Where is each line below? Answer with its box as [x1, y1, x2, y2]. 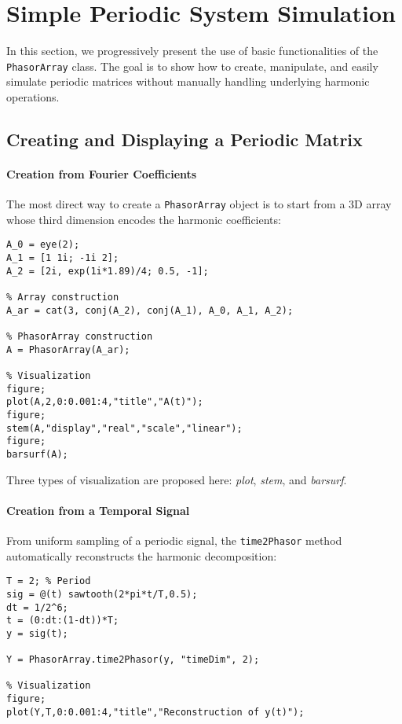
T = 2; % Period [6, 575, 91, 587]
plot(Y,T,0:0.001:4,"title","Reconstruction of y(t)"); [6, 706, 305, 718]
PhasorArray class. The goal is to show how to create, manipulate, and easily [6, 57, 378, 74]
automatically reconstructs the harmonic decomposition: [6, 547, 277, 564]
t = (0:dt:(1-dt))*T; [6, 615, 119, 627]
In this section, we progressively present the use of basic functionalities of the [6, 42, 378, 59]
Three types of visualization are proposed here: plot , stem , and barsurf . [6, 471, 347, 487]
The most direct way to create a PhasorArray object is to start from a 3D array [6, 196, 392, 212]
